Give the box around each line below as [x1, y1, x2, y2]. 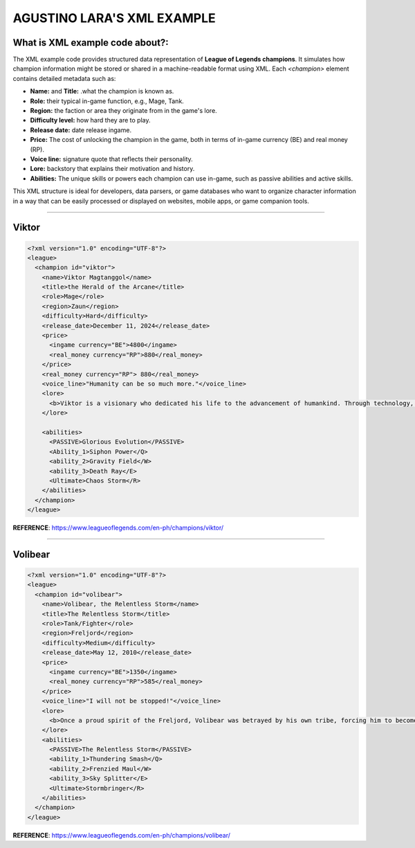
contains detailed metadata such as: [12, 74, 116, 82]
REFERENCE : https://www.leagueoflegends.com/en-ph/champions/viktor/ [12, 523, 224, 532]
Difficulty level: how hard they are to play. [30, 116, 151, 125]
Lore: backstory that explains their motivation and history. [30, 165, 195, 173]
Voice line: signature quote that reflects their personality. [30, 154, 193, 163]
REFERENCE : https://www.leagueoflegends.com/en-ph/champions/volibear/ [12, 831, 231, 839]
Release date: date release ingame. [30, 125, 131, 134]
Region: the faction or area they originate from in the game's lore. [30, 107, 217, 115]
